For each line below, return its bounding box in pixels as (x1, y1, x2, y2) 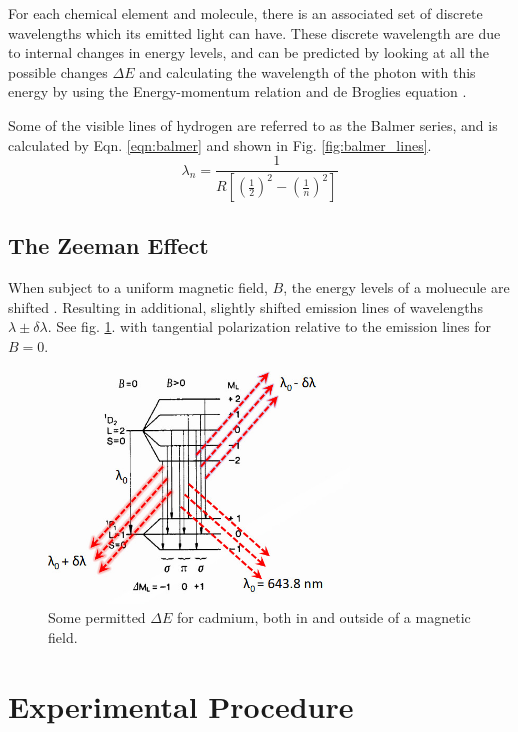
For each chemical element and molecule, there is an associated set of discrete (8, 3, 483, 23)
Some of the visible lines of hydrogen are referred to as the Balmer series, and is (8, 114, 498, 135)
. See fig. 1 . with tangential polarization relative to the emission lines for (47, 316, 491, 337)
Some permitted (48, 607, 146, 628)
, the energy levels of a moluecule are (283, 277, 510, 298)
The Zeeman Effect (8, 230, 209, 261)
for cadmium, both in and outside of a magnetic (176, 607, 471, 628)
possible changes (8, 61, 108, 82)
